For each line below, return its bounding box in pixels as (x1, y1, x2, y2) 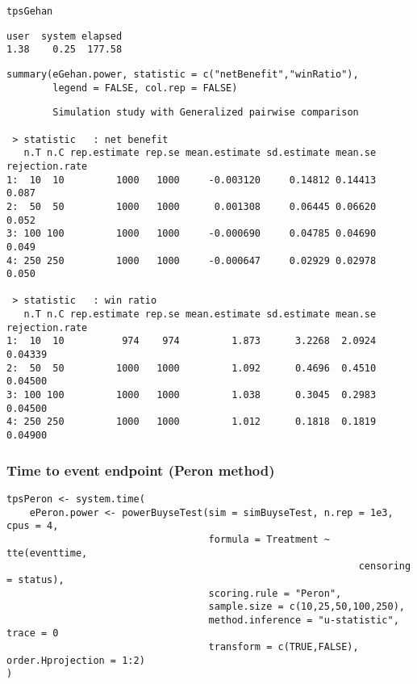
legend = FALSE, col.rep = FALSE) (52, 82, 238, 94)
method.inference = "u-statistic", (208, 614, 399, 626)
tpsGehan (6, 6, 53, 17)
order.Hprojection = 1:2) (6, 654, 145, 666)
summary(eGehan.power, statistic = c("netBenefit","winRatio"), (6, 68, 359, 80)
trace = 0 (6, 627, 59, 640)
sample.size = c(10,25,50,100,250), (208, 601, 405, 613)
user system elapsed (6, 30, 123, 42)
